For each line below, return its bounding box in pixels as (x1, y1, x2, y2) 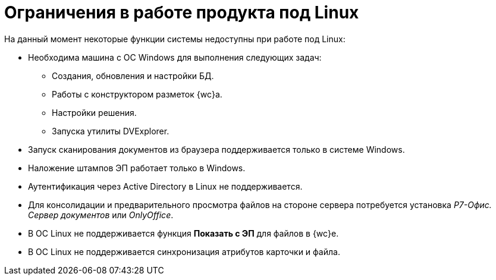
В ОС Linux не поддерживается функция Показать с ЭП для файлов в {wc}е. (28, 228, 339, 238)
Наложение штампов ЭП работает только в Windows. (28, 162, 246, 173)
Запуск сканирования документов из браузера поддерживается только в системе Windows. (28, 144, 405, 155)
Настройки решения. (52, 107, 137, 118)
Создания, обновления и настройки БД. (52, 70, 214, 81)
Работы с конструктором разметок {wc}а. (52, 89, 222, 99)
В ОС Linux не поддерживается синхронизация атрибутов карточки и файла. (28, 246, 340, 257)
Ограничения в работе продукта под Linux (4, 2, 359, 23)
